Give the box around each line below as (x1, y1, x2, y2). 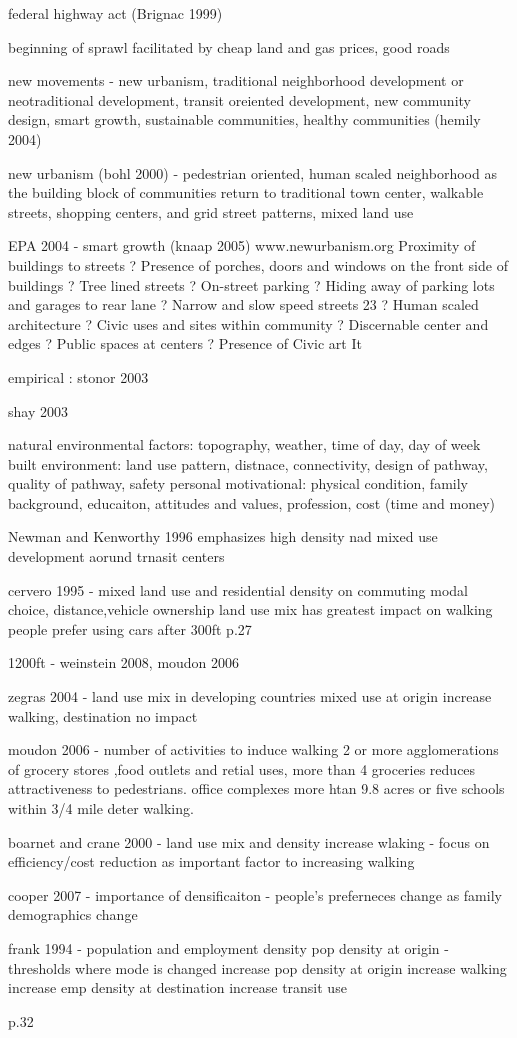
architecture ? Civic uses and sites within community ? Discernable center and (8, 313, 489, 334)
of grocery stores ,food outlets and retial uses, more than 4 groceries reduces (8, 758, 476, 779)
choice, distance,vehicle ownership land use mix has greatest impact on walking (8, 599, 493, 620)
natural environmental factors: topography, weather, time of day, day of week (8, 434, 481, 455)
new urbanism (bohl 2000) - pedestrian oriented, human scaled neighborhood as (8, 162, 497, 183)
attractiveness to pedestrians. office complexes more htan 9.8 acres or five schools (8, 778, 505, 799)
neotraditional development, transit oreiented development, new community (8, 89, 471, 110)
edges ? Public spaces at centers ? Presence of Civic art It (8, 333, 362, 354)
